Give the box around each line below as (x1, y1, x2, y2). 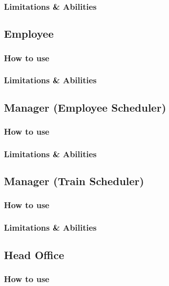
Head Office (4, 247, 64, 262)
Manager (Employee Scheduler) (4, 99, 167, 115)
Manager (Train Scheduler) (4, 173, 144, 189)
